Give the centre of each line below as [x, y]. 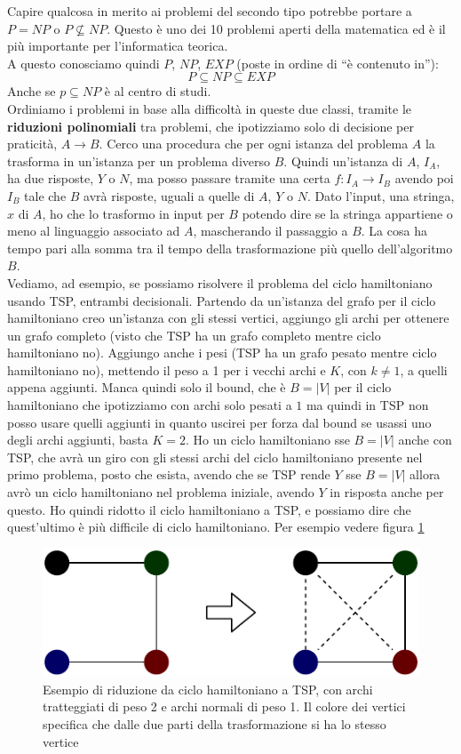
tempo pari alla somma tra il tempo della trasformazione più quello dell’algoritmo [230, 248]
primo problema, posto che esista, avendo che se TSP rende [169, 474]
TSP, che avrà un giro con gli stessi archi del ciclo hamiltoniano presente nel [215, 457]
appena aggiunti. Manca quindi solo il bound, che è [147, 387]
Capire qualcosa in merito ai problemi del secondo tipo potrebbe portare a [210, 11]
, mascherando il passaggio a [270, 231]
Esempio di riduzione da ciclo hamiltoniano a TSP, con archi [208, 689]
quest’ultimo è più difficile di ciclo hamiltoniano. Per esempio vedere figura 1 [216, 527]
